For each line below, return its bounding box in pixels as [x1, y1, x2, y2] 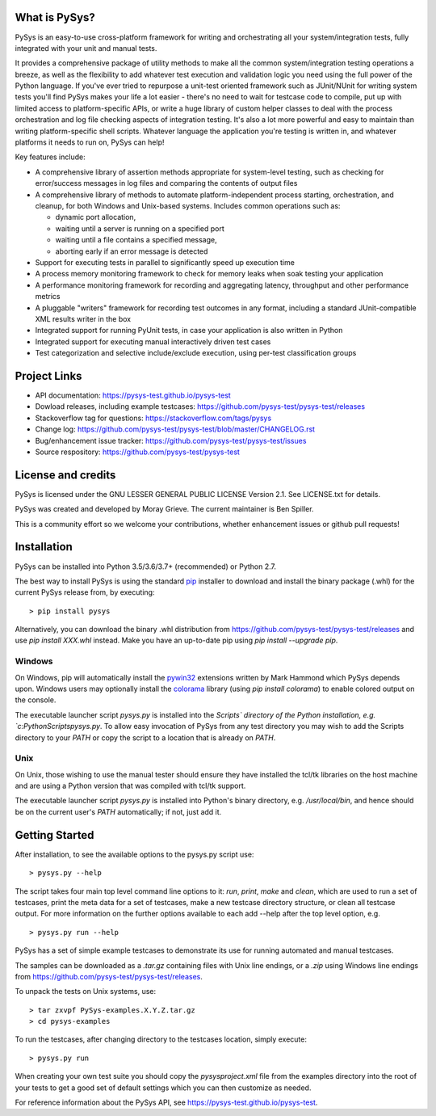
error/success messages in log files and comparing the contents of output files [35, 179, 298, 188]
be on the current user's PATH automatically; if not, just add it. [15, 806, 222, 816]
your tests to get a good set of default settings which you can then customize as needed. [15, 1083, 312, 1093]
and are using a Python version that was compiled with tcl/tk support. [15, 781, 246, 791]
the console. [15, 695, 57, 705]
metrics [35, 292, 61, 301]
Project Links [15, 368, 82, 383]
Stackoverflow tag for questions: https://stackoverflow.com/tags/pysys [35, 413, 272, 423]
